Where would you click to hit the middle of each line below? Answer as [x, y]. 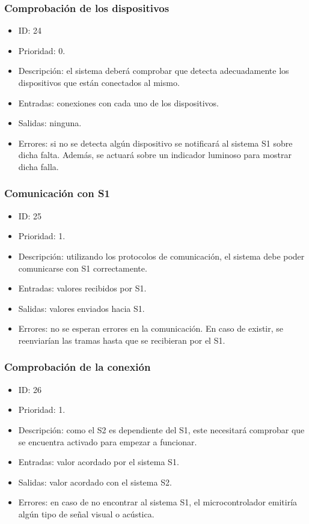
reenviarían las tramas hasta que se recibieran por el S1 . [122, 340]
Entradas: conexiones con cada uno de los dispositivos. [118, 102]
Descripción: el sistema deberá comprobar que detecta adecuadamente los [154, 71]
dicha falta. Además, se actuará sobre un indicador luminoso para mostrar [155, 155]
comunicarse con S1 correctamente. [83, 268]
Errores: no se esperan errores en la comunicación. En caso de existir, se [151, 328]
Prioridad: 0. [42, 50]
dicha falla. [38, 166]
